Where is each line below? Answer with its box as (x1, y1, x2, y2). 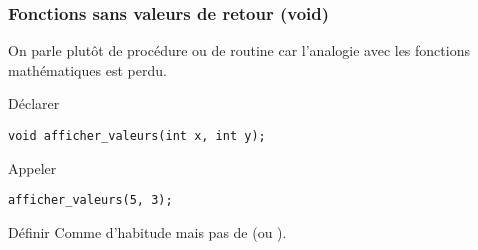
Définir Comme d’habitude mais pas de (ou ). (8, 221, 287, 242)
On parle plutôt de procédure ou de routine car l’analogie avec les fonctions (8, 40, 470, 61)
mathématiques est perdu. (8, 59, 167, 80)
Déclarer (8, 93, 60, 114)
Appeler (8, 157, 57, 178)
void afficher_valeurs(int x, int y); (8, 129, 266, 143)
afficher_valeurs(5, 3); (8, 193, 173, 208)
